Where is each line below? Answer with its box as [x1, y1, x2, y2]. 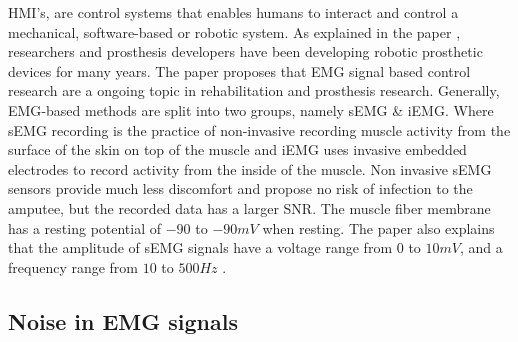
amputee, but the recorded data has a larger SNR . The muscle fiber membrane [8, 197, 491, 218]
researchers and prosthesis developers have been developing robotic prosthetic [8, 41, 483, 62]
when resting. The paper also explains [262, 217, 495, 238]
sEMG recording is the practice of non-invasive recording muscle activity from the [8, 119, 511, 140]
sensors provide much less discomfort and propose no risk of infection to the [8, 178, 473, 199]
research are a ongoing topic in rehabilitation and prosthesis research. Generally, [8, 80, 500, 101]
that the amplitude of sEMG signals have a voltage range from [8, 237, 393, 258]
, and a [459, 237, 503, 258]
